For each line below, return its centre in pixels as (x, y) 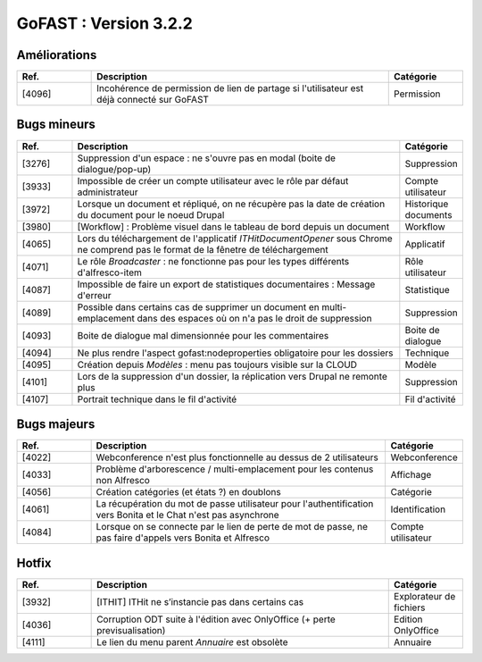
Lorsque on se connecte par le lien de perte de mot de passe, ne (232, 527)
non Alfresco (123, 481)
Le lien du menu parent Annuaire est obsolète (192, 641)
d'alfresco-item (110, 272)
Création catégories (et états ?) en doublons (188, 492)
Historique (427, 204)
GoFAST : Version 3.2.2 (105, 23)
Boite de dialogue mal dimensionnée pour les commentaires (203, 335)
